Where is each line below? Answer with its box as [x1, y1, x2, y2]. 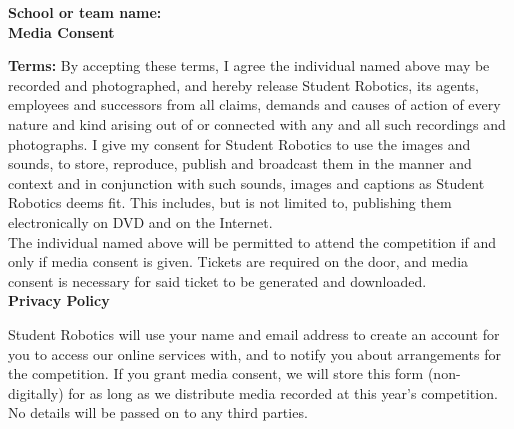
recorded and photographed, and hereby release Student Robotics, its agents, [8, 74, 479, 95]
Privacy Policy [8, 290, 110, 311]
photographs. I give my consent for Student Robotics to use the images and [8, 133, 471, 154]
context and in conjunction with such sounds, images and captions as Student [8, 172, 485, 193]
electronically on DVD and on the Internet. [8, 211, 273, 232]
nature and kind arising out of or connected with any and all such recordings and [8, 113, 506, 134]
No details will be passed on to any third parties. [8, 402, 308, 423]
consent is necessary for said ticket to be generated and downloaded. [8, 270, 427, 291]
